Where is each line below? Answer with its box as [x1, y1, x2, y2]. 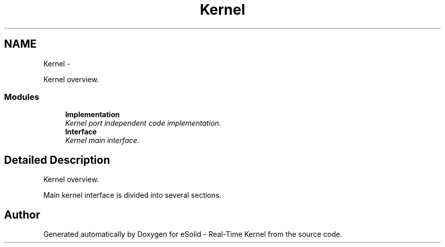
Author [4, 208, 40, 221]
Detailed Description [4, 153, 110, 166]
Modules [4, 91, 40, 102]
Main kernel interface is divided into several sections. [43, 191, 221, 200]
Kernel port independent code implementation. [65, 119, 221, 128]
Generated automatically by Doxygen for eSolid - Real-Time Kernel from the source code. [43, 230, 342, 239]
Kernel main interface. [65, 136, 140, 145]
